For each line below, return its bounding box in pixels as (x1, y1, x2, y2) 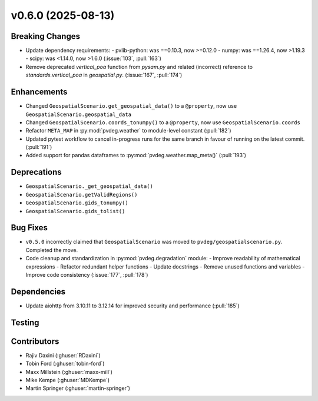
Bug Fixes (11, 223, 48, 233)
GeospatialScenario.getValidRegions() (25, 191, 138, 198)
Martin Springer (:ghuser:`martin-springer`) (25, 385, 131, 392)
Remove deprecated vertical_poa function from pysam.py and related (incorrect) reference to (25, 63, 253, 70)
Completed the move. (25, 246, 78, 253)
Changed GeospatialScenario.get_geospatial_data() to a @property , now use (25, 102, 237, 110)
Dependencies (11, 286, 66, 297)
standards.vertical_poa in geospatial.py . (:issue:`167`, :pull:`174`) (25, 71, 183, 79)
